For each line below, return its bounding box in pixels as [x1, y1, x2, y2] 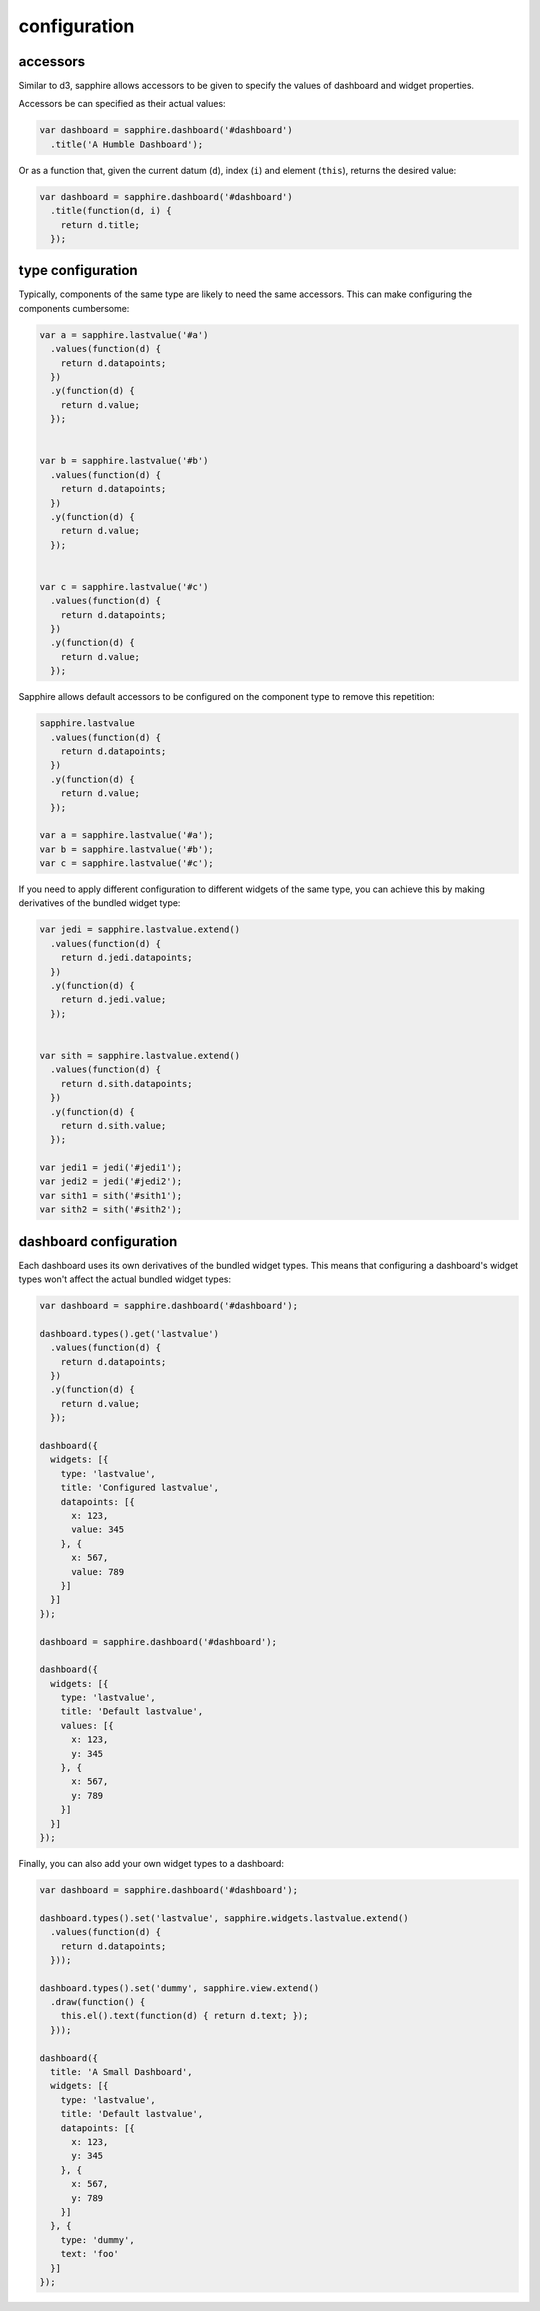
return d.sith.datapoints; [60, 1078, 194, 1089]
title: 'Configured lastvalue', [60, 1482, 220, 1494]
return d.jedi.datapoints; [60, 952, 194, 964]
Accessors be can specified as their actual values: [18, 98, 226, 110]
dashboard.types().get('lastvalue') [39, 1328, 220, 1339]
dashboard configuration [18, 1233, 178, 1250]
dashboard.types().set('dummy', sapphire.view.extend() [39, 1982, 320, 1994]
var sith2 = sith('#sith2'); [39, 1204, 183, 1215]
